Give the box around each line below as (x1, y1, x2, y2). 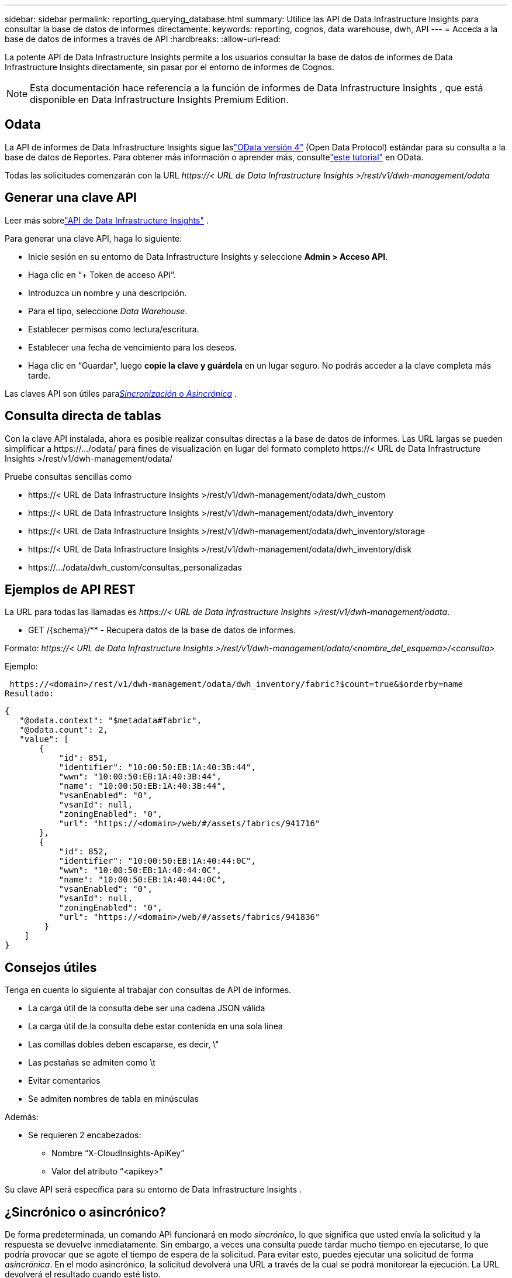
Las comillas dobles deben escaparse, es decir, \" (28, 1039, 219, 1050)
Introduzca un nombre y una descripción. (28, 287, 187, 298)
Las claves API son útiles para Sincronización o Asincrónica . (5, 388, 237, 398)
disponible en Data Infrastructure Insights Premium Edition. (30, 94, 289, 105)
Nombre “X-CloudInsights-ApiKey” (51, 1148, 185, 1159)
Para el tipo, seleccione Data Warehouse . (28, 305, 188, 316)
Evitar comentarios (28, 1076, 101, 1086)
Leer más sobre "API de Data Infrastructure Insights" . (5, 215, 209, 225)
